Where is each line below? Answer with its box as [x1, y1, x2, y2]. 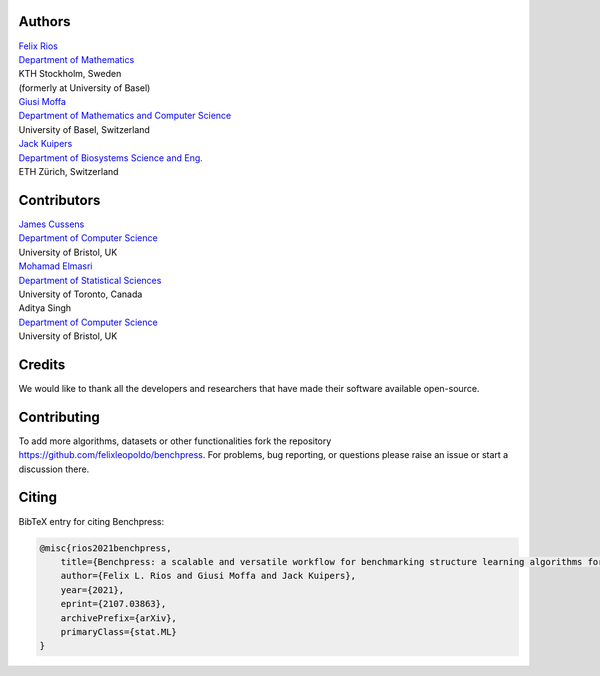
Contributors [18, 191, 101, 209]
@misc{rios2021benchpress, [39, 542, 172, 554]
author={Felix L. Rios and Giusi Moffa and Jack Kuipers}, [60, 570, 357, 582]
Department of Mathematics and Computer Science [18, 110, 232, 122]
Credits [18, 356, 66, 373]
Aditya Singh [18, 302, 72, 314]
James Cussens [18, 218, 85, 230]
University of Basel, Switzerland [18, 123, 150, 135]
